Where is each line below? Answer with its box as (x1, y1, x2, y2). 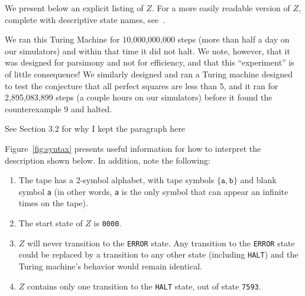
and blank (240, 174, 277, 186)
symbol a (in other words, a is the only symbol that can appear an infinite (18, 185, 288, 197)
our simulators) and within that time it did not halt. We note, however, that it (5, 44, 290, 57)
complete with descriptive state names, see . (5, 13, 165, 25)
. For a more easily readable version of (151, 2, 290, 14)
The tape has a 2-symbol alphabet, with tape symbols (18, 174, 215, 186)
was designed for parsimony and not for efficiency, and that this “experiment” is (5, 56, 294, 69)
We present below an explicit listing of (5, 2, 144, 14)
